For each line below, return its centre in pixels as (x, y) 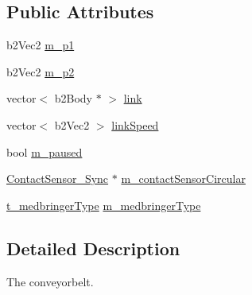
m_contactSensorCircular (183, 179)
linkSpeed (135, 124)
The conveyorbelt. (50, 281)
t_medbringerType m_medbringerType (104, 205)
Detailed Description (93, 248)
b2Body (73, 98)
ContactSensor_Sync (58, 179)
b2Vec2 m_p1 (41, 45)
